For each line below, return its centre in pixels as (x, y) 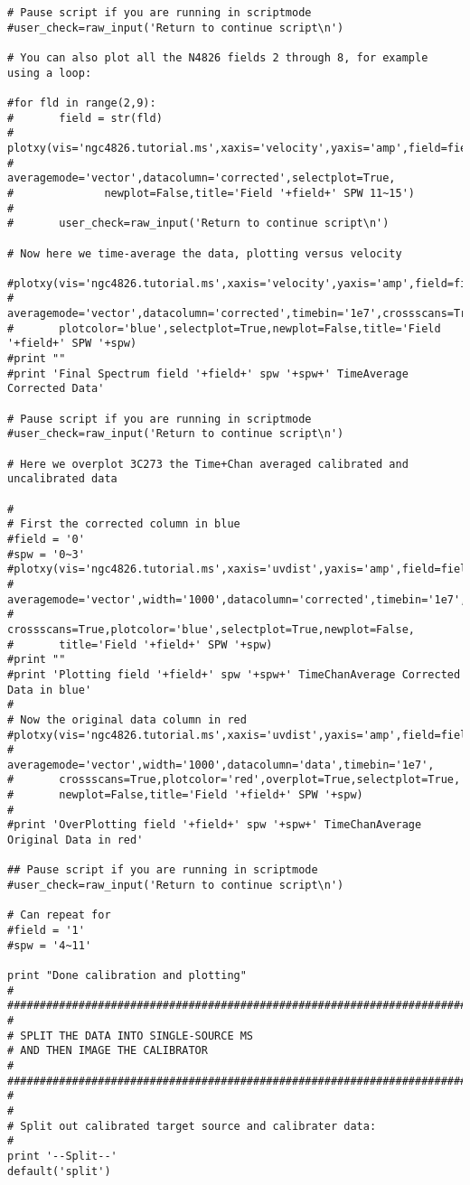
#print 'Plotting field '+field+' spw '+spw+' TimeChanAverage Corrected (234, 674)
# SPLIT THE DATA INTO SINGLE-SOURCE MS (131, 1036)
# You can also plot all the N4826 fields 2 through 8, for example (218, 57)
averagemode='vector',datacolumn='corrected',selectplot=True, (202, 178)
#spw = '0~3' (46, 554)
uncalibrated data (62, 479)
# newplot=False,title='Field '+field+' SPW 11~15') (211, 193)
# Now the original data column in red (127, 719)
